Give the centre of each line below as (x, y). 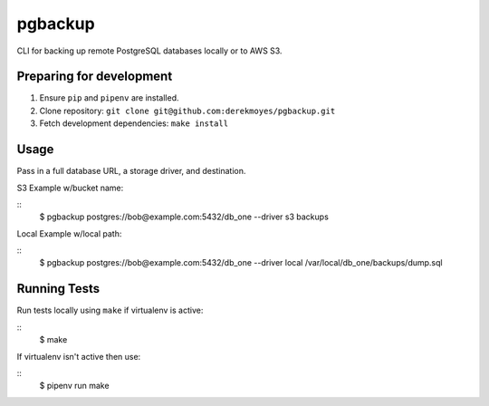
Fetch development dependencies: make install (134, 123)
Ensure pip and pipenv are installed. (110, 98)
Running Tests (58, 289)
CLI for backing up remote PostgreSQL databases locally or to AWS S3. (149, 51)
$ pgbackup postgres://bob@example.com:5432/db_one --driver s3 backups (184, 217)
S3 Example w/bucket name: (70, 188)
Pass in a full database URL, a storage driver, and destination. (131, 171)
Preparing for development (95, 77)
